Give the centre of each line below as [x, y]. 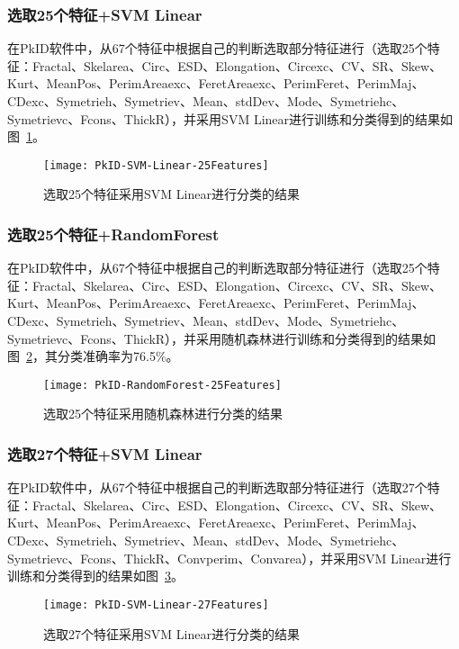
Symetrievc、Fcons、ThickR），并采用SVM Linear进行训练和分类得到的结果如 [230, 118]
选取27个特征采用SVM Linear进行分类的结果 [171, 633]
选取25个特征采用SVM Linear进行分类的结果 [171, 194]
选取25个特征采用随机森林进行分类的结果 [163, 414]
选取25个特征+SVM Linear [105, 14]
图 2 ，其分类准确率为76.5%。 [93, 356]
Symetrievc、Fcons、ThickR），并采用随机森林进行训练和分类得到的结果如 [222, 338]
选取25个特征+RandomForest [113, 234]
